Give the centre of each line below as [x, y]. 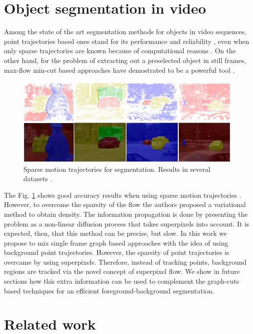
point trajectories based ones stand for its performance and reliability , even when [126, 41]
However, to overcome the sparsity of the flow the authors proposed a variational [125, 204]
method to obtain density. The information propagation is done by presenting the [126, 214]
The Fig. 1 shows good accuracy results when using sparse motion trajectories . [123, 195]
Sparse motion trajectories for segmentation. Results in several [117, 169]
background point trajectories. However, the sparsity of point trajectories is [117, 252]
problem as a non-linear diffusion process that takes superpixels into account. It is [127, 223]
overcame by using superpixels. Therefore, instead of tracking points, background [125, 261]
